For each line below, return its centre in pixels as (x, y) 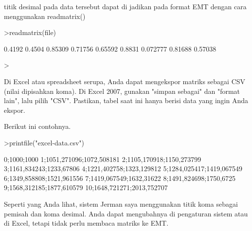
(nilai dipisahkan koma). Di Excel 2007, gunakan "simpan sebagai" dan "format (122, 91)
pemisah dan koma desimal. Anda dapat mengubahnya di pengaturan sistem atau (126, 213)
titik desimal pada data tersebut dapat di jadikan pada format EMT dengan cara (125, 6)
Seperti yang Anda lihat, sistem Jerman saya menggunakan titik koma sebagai (121, 204)
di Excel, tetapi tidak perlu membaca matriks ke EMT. (86, 223)
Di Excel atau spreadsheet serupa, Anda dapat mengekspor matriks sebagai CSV (125, 81)
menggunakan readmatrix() (45, 16)
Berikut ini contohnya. (37, 126)
